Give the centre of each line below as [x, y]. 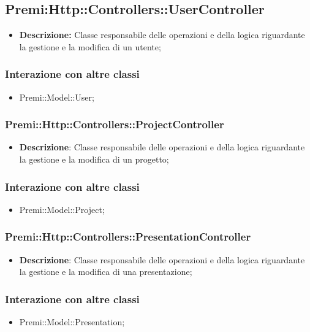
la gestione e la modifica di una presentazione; [106, 272]
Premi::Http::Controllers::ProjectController [115, 124]
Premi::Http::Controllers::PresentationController [128, 237]
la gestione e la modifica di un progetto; [94, 159]
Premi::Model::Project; [62, 209]
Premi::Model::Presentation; [72, 322]
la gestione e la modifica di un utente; [90, 46]
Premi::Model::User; [57, 97]
